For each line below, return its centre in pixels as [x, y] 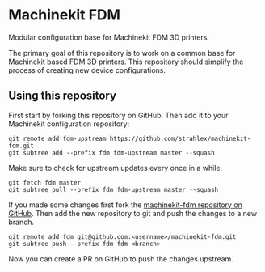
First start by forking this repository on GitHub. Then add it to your [118, 115]
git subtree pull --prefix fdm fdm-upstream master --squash [114, 189]
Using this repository [63, 96]
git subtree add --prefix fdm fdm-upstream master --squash [112, 153]
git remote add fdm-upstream [57, 138]
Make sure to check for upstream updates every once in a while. [116, 168]
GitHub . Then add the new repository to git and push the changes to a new [132, 213]
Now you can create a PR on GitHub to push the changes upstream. [121, 259]
